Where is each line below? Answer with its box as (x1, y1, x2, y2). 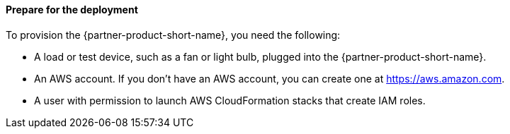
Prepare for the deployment (6, 4, 138, 16)
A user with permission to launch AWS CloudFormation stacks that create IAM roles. (34, 94, 426, 106)
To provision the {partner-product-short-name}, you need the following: (6, 28, 341, 41)
